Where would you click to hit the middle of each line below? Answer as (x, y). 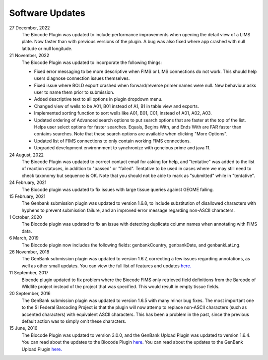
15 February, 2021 (27, 196)
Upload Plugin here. (42, 349)
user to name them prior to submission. (74, 92)
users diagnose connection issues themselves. (82, 78)
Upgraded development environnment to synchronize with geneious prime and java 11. (122, 148)
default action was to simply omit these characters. (74, 321)
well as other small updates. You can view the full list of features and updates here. (106, 266)
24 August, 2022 (27, 155)
